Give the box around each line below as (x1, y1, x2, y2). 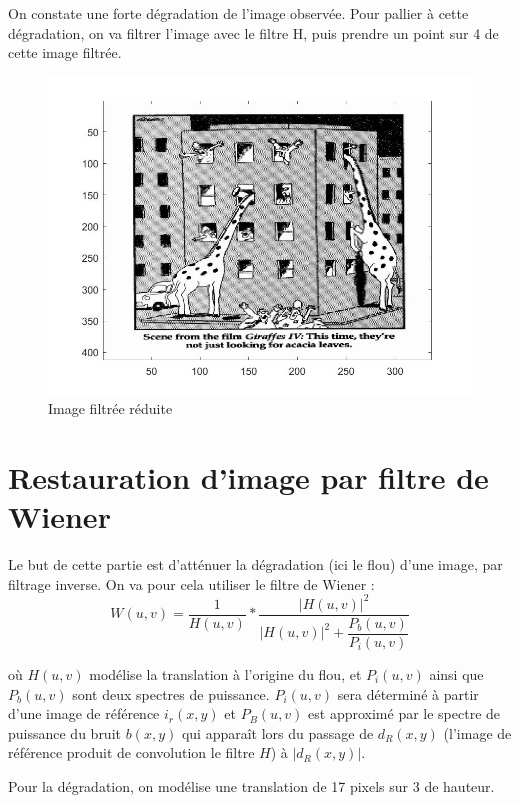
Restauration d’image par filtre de (8, 457, 489, 498)
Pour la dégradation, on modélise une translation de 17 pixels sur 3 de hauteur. (8, 775, 495, 796)
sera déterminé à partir (337, 683, 479, 704)
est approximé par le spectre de (308, 703, 501, 724)
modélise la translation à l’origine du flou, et (89, 663, 362, 684)
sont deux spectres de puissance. (72, 683, 270, 704)
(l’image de (443, 722, 512, 743)
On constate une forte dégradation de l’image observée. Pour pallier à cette (8, 3, 469, 23)
